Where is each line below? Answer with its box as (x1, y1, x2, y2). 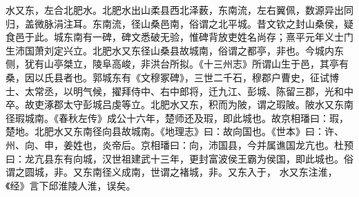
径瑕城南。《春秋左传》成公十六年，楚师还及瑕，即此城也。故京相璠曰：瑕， (6, 110, 349, 125)
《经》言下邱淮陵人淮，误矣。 (6, 178, 136, 192)
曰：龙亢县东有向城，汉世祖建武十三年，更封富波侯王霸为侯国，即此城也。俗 (6, 151, 353, 165)
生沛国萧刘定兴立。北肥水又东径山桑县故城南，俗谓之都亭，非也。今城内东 (6, 43, 344, 57)
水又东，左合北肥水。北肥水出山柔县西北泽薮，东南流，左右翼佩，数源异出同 (6, 3, 353, 17)
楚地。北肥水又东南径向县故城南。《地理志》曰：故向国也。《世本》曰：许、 (6, 124, 344, 138)
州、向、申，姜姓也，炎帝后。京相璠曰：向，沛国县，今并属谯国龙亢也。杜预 (6, 137, 353, 152)
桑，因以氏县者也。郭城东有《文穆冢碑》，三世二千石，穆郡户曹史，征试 (6, 70, 329, 84)
